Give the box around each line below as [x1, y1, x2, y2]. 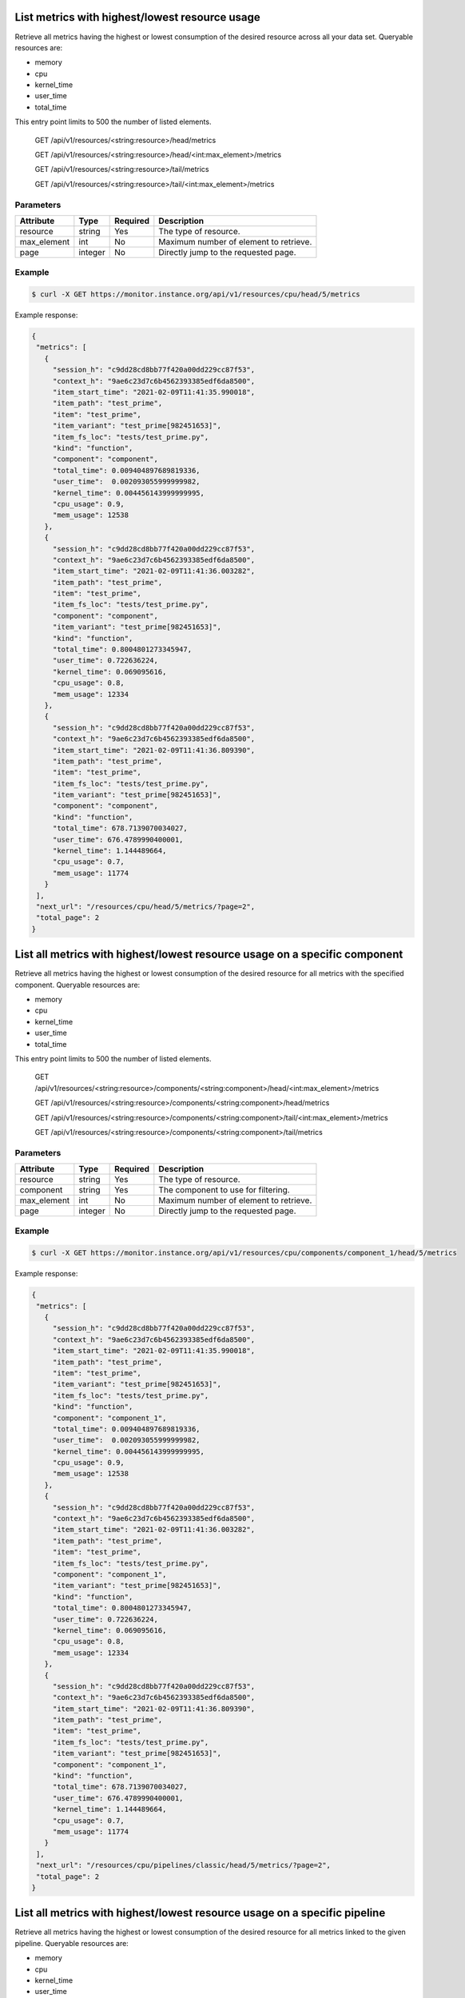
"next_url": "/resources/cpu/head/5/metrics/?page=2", [36, 902, 256, 911]
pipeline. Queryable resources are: [14, 1938, 129, 1948]
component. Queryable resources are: [14, 980, 141, 989]
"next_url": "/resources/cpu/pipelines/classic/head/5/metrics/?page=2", [36, 1861, 332, 1870]
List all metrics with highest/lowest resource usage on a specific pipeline [14, 1906, 386, 1920]
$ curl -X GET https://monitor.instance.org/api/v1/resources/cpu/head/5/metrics [31, 290, 361, 299]
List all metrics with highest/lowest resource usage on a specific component [14, 948, 403, 961]
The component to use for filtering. [158, 1184, 291, 1196]
